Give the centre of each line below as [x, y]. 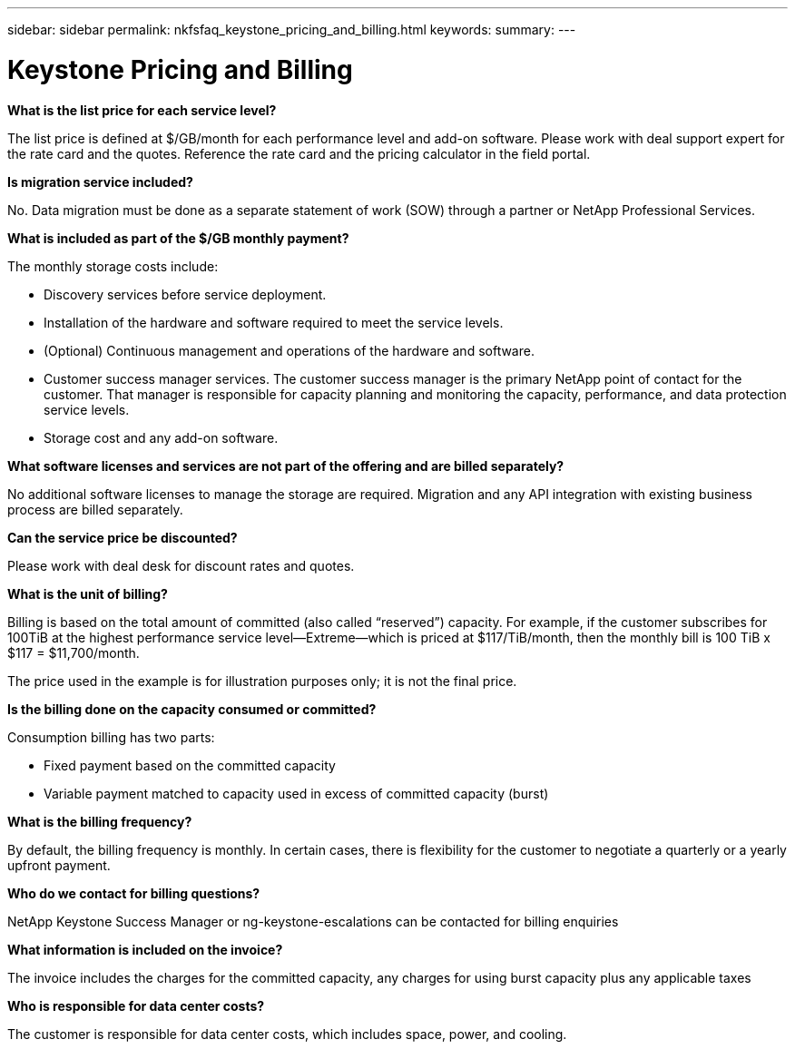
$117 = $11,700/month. [74, 652]
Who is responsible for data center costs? [136, 1005]
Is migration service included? [100, 181]
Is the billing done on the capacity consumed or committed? [192, 709]
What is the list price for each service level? [142, 110]
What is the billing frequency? [100, 821]
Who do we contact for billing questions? [134, 893]
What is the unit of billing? [88, 593]
